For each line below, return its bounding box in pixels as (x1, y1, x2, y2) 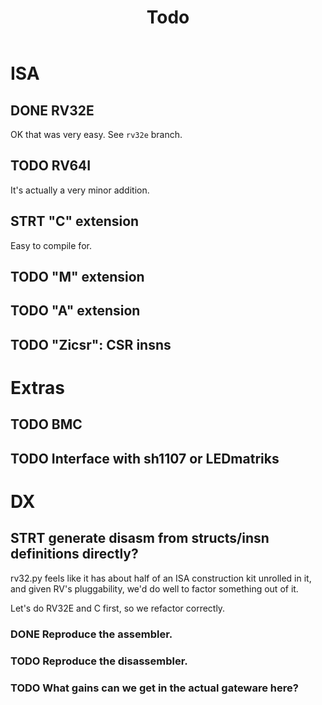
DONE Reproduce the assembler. (10, 627, 173, 641)
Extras (10, 376, 65, 399)
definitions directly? (10, 546, 139, 563)
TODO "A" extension (10, 302, 141, 320)
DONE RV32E (10, 102, 95, 119)
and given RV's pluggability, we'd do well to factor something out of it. (10, 582, 299, 595)
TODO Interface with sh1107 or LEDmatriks (10, 450, 280, 467)
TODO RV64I (10, 157, 92, 175)
